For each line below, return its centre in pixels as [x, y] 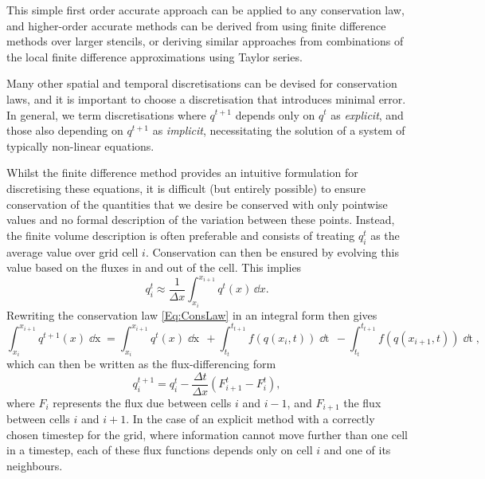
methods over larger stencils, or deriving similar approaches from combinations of [205, 41]
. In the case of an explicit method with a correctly [250, 419]
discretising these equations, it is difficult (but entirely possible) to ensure [186, 188]
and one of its [357, 450]
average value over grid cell [72, 251]
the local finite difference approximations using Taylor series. [154, 56]
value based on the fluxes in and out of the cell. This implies [154, 267]
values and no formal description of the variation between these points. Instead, [201, 220]
